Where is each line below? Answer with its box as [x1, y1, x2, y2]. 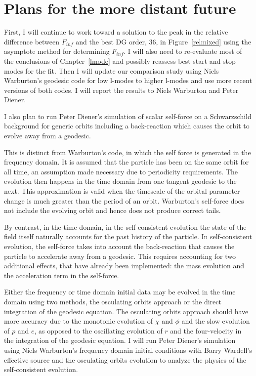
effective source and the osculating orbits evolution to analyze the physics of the [4, 354, 247, 365]
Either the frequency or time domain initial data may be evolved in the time [4, 287, 236, 297]
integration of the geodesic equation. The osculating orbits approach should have [4, 306, 249, 316]
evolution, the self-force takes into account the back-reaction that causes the [4, 241, 235, 251]
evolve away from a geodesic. [4, 130, 91, 141]
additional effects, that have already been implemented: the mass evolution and [4, 260, 244, 271]
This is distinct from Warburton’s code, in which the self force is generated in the [4, 147, 251, 157]
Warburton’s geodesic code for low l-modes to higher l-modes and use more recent [4, 75, 252, 85]
